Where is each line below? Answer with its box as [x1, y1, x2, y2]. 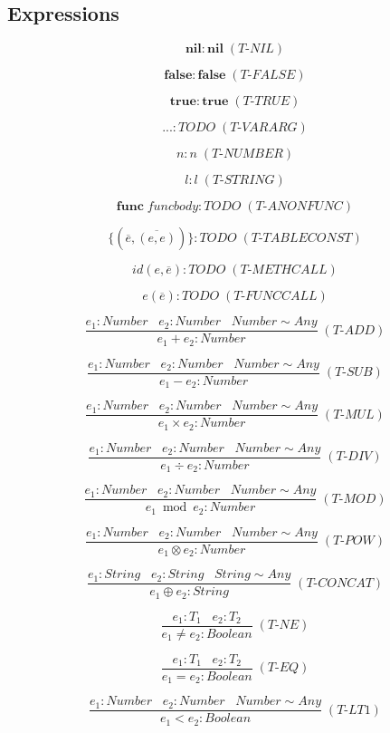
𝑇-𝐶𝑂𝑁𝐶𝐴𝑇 [306, 576, 373, 590]
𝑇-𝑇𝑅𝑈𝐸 [243, 95, 290, 109]
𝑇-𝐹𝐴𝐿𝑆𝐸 [240, 69, 296, 82]
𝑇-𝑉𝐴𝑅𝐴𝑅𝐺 [230, 121, 298, 135]
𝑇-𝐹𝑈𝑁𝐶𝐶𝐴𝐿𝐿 [233, 290, 318, 304]
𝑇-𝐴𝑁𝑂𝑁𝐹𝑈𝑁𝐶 [255, 200, 343, 214]
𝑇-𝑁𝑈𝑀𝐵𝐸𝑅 [212, 148, 283, 161]
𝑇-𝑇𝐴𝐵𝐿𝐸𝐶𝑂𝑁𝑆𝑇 [251, 232, 352, 246]
